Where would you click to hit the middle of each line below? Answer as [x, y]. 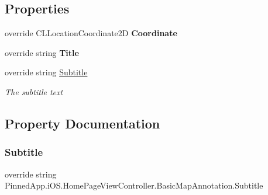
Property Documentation [83, 123]
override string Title [42, 52]
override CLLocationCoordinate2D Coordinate [91, 33]
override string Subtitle [46, 72]
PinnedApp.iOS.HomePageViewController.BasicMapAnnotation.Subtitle [134, 185]
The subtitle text [34, 91]
